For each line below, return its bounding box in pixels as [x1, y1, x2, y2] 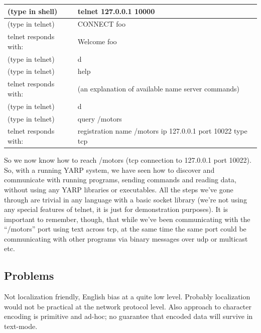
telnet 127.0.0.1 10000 [77, 6, 155, 16]
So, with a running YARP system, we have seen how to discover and [4, 164, 215, 175]
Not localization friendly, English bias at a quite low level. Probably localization [4, 291, 250, 302]
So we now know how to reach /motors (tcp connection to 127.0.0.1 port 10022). [4, 155, 251, 165]
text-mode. [4, 321, 38, 331]
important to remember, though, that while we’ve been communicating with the [4, 213, 250, 224]
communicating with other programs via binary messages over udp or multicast [4, 233, 248, 244]
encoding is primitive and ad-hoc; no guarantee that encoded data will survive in [4, 311, 253, 321]
